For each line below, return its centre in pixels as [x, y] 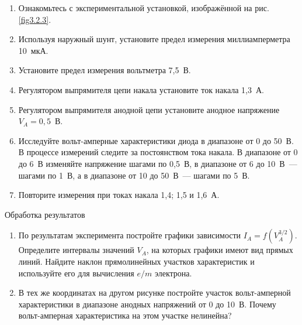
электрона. [173, 273]
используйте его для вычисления [76, 273]
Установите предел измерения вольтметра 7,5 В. [105, 70]
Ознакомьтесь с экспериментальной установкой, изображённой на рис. [144, 8]
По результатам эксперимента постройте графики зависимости [130, 235]
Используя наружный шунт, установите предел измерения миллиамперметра [154, 39]
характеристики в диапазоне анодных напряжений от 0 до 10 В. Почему [147, 304]
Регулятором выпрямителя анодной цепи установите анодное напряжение [149, 109]
